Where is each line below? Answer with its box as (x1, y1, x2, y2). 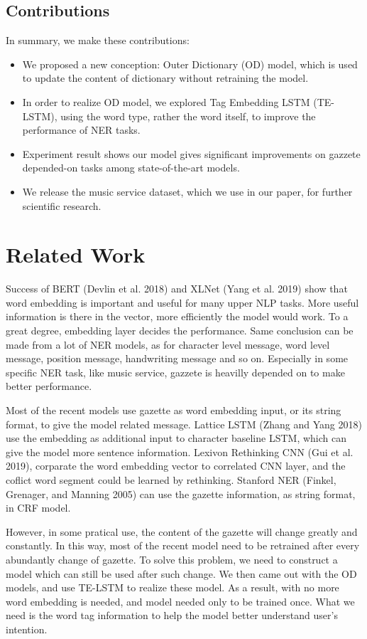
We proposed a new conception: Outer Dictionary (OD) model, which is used (22, 56, 358, 71)
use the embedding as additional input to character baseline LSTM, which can (6, 431, 347, 445)
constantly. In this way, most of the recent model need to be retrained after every (6, 538, 360, 553)
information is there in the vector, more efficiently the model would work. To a (6, 309, 349, 324)
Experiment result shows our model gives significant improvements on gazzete (22, 146, 361, 161)
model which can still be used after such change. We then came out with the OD (6, 566, 357, 581)
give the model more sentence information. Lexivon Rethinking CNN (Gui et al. (6, 444, 354, 459)
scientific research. (22, 198, 102, 213)
